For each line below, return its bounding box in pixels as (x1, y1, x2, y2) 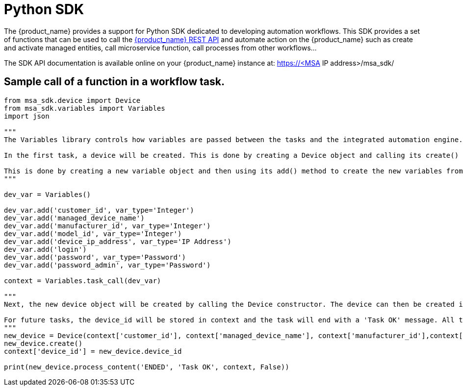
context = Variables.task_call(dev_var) (4, 276, 161, 285)
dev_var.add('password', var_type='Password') (4, 253, 186, 261)
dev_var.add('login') (4, 245, 87, 253)
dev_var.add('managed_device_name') (4, 214, 145, 222)
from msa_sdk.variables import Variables (4, 104, 165, 112)
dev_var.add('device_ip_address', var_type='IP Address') (4, 237, 231, 245)
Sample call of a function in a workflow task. (4, 75, 225, 88)
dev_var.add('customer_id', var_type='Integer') (4, 206, 194, 214)
